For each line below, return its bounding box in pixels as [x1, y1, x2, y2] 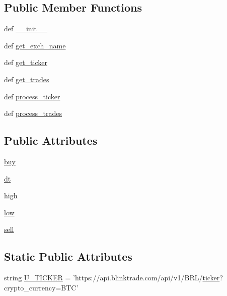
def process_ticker [4, 91, 60, 101]
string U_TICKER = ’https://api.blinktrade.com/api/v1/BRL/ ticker [4, 272, 220, 283]
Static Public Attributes [4, 249, 132, 264]
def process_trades [4, 108, 62, 119]
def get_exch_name [4, 40, 66, 50]
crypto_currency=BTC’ [4, 282, 79, 292]
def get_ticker [4, 57, 47, 68]
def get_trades [4, 74, 49, 84]
